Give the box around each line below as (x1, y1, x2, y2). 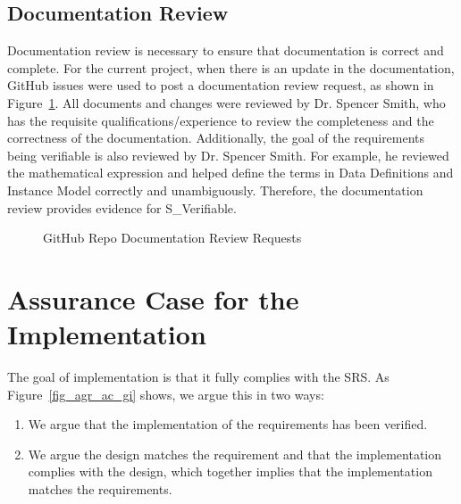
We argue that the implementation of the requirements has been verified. (28, 415, 428, 434)
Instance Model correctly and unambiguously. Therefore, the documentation (7, 180, 423, 199)
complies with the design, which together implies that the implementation (28, 462, 432, 481)
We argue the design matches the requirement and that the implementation (28, 444, 442, 463)
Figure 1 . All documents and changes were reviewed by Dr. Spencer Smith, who (7, 93, 446, 112)
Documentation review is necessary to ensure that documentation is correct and (7, 41, 444, 60)
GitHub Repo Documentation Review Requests (43, 228, 302, 247)
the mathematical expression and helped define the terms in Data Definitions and (7, 163, 454, 182)
